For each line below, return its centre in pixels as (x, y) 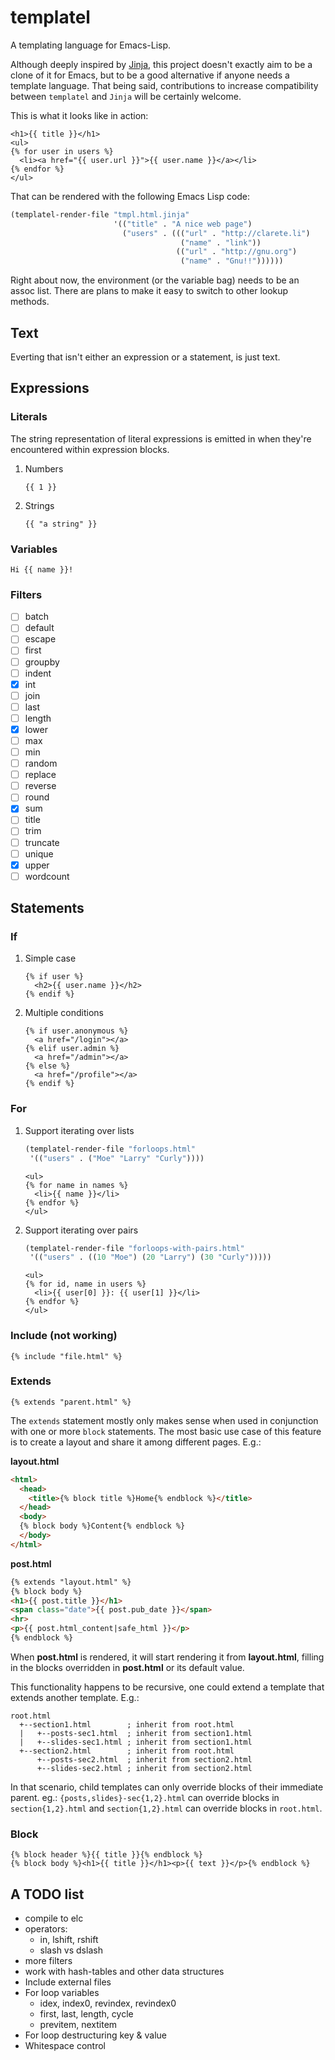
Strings (39, 505)
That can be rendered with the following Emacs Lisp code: (130, 196)
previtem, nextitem (78, 2025)
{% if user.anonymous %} (76, 1031)
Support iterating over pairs (81, 1230)
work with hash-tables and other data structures (124, 1972)
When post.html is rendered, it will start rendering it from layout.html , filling (167, 1657)
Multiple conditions (64, 1013)
